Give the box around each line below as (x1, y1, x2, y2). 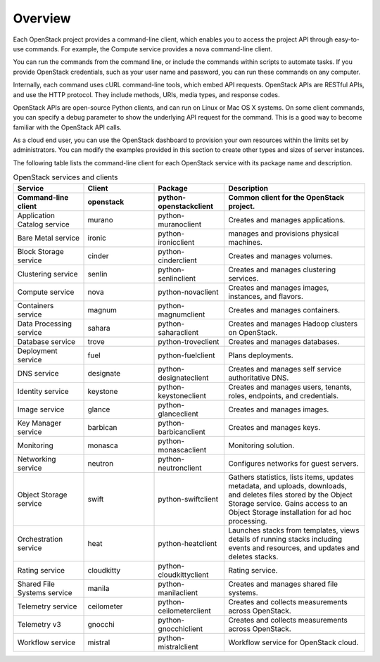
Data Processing (17, 319, 72, 329)
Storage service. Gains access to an (228, 498, 348, 508)
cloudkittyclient (158, 570, 209, 580)
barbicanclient (158, 426, 205, 436)
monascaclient (158, 445, 207, 454)
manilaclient (158, 587, 198, 597)
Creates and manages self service (228, 364, 342, 374)
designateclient (158, 373, 209, 383)
